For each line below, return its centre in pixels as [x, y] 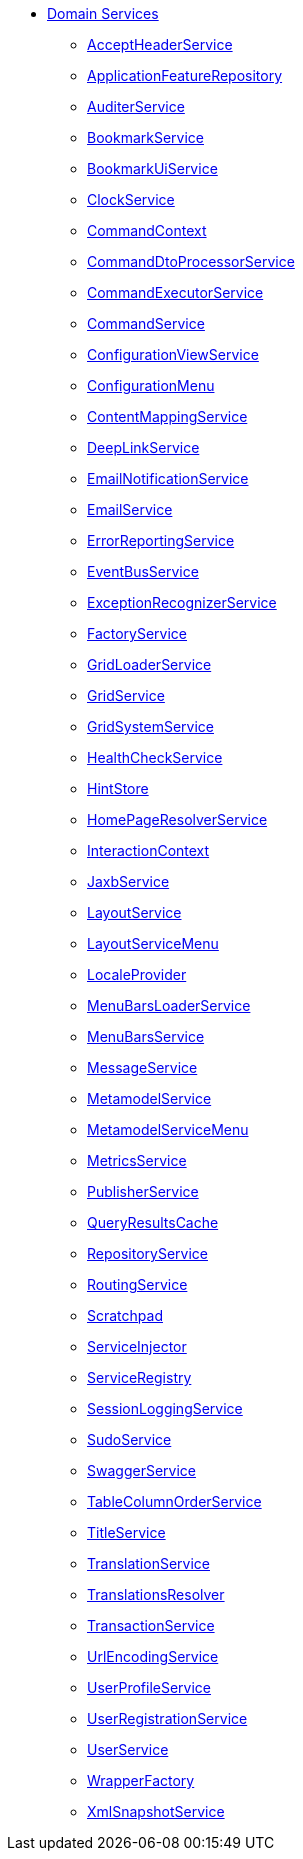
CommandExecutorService [175, 292]
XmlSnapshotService [156, 1811]
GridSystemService [150, 726]
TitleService [126, 1532]
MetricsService [137, 1160]
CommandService [146, 323]
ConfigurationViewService [173, 354]
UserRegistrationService [167, 1718]
